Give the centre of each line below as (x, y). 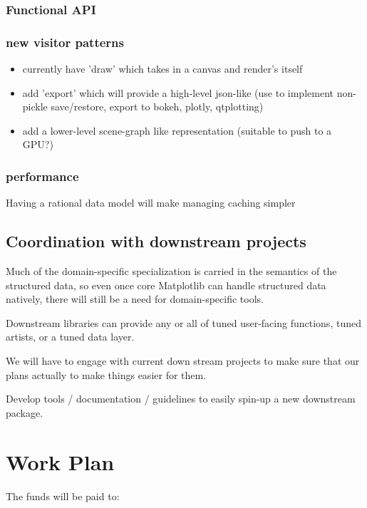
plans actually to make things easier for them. (106, 374)
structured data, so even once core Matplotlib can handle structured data (166, 285)
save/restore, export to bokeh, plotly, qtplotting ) (157, 107)
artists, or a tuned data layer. (70, 337)
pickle (35, 107)
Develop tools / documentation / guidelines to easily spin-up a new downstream (181, 399)
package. (25, 412)
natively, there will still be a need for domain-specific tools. (135, 299)
